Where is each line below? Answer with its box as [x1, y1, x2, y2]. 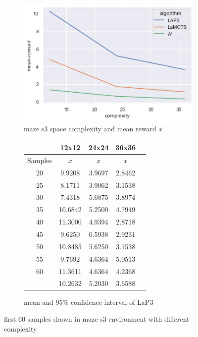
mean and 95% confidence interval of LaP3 [24, 297, 153, 307]
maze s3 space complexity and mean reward [24, 123, 156, 133]
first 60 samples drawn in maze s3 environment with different [4, 314, 190, 324]
